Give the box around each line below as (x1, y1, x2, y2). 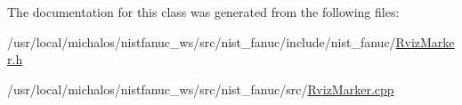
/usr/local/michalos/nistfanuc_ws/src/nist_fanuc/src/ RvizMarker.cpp (7, 79, 394, 98)
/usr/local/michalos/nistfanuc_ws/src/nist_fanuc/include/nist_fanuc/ (7, 32, 396, 51)
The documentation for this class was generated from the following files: (7, 3, 400, 20)
